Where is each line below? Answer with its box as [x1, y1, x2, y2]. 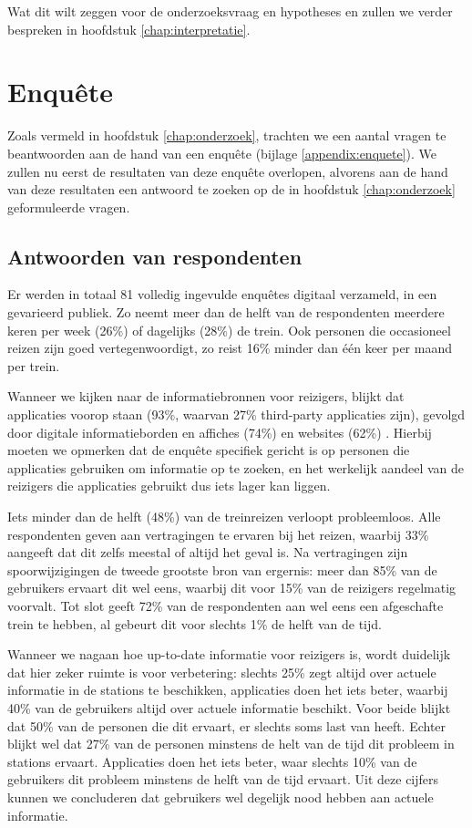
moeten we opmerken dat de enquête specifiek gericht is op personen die [7, 440, 410, 460]
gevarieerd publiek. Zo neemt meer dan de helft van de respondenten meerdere [7, 303, 445, 322]
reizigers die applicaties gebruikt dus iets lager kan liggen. [7, 476, 331, 495]
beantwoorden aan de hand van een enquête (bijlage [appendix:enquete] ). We [7, 143, 437, 162]
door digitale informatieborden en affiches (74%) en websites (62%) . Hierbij [7, 422, 432, 441]
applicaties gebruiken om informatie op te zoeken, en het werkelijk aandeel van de [7, 458, 465, 477]
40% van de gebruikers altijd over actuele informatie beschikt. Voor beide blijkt [7, 698, 451, 717]
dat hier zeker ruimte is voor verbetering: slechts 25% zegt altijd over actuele [7, 662, 436, 681]
